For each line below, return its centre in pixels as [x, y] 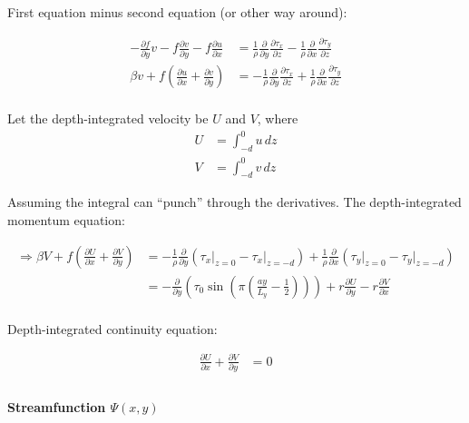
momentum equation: [66, 220]
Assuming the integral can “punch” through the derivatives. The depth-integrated [234, 202]
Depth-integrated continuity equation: [112, 328]
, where [278, 118]
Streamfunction [57, 406]
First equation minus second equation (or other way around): [177, 12]
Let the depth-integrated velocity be [108, 118]
